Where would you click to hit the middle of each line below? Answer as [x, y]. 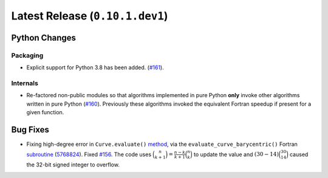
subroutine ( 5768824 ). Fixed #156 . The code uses [89, 154]
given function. [45, 112]
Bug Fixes [30, 130]
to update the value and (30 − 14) [236, 154]
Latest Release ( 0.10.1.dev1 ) [90, 16]
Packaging [27, 55]
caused [299, 154]
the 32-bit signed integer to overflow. [73, 165]
